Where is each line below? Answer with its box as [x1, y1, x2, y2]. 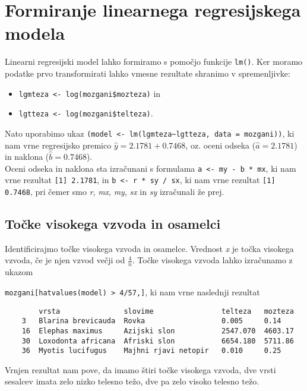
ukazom [5, 266, 33, 278]
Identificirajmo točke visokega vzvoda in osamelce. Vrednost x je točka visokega [5, 242, 294, 254]
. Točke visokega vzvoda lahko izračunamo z [132, 254, 293, 266]
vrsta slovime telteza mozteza [39, 307, 294, 316]
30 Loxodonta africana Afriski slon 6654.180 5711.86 [21, 336, 294, 345]
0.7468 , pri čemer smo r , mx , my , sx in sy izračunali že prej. [5, 185, 224, 198]
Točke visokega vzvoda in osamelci [5, 215, 221, 233]
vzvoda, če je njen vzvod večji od [5, 254, 125, 266]
